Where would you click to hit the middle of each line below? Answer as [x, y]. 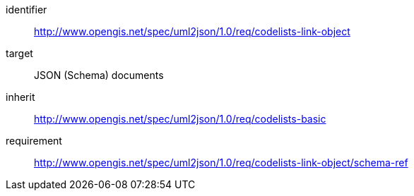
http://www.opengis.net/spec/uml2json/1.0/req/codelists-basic [180, 119]
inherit [20, 97]
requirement [34, 141]
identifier [26, 10]
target [19, 53]
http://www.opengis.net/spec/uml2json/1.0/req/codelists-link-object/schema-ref [221, 163]
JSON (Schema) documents [99, 75]
